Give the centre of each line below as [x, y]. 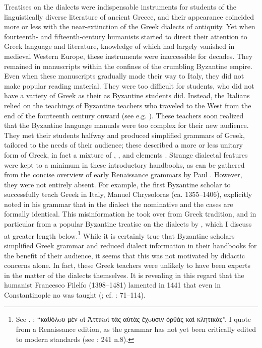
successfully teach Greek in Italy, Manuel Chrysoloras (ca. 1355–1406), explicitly [128, 194]
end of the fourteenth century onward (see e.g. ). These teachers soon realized [124, 115]
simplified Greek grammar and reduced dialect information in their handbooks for [130, 245]
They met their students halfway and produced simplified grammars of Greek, [124, 135]
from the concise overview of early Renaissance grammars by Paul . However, [123, 175]
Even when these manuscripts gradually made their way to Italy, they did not [124, 76]
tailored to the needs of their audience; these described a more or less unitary [123, 145]
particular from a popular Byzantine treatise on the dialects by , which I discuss [128, 224]
